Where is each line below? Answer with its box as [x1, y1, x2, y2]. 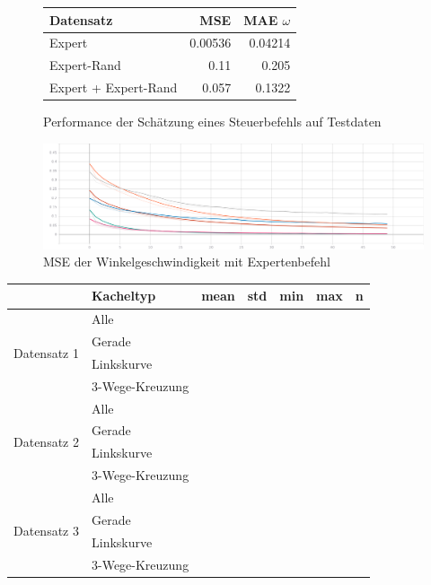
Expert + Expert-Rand [49, 78, 178, 97]
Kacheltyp [91, 286, 156, 305]
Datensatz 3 [13, 521, 79, 540]
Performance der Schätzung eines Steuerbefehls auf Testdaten [43, 112, 382, 131]
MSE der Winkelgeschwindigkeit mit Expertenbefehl [43, 252, 330, 271]
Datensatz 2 [13, 432, 79, 450]
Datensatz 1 [13, 343, 79, 362]
